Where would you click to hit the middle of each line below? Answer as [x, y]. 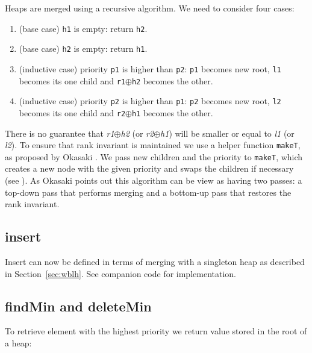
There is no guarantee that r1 [60, 133]
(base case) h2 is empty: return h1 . [83, 48]
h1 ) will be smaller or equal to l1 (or [227, 133]
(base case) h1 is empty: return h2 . [83, 28]
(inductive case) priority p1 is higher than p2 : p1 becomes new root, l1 [150, 68]
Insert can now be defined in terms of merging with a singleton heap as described [155, 262]
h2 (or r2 [137, 133]
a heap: [18, 343]
